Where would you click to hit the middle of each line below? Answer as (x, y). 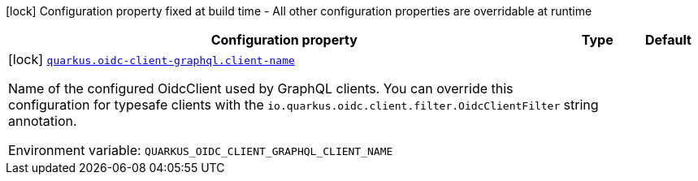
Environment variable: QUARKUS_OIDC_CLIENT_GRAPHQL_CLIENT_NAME (201, 150)
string (581, 105)
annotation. (43, 121)
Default (668, 40)
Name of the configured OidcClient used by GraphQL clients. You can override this (261, 88)
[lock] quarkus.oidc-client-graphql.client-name (152, 59)
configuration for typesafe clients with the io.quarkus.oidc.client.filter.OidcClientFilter (284, 105)
